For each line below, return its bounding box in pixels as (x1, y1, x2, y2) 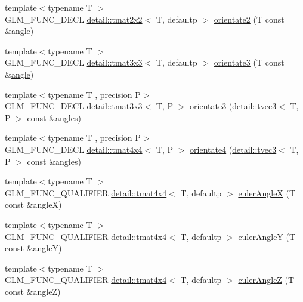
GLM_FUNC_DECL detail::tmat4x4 (5, 143, 143, 155)
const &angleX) (5, 198, 62, 211)
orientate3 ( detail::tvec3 (190, 100, 277, 112)
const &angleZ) (5, 285, 61, 297)
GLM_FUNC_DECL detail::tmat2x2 (5, 13, 143, 25)
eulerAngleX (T (238, 186, 296, 199)
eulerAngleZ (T (238, 273, 295, 286)
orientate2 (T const (214, 13, 285, 25)
